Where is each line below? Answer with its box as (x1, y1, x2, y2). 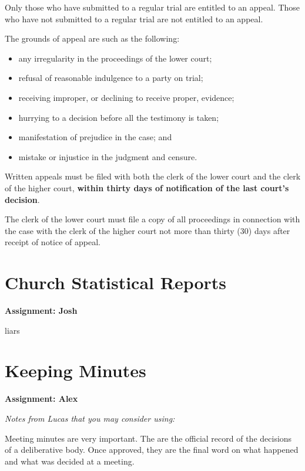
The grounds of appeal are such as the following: (5, 32, 180, 45)
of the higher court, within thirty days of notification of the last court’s (5, 181, 289, 194)
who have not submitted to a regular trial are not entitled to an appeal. (5, 12, 263, 25)
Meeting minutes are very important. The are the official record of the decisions (5, 432, 292, 444)
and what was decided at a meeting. (5, 455, 135, 467)
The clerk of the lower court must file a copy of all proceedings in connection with (5, 213, 300, 225)
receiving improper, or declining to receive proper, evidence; (18, 91, 234, 103)
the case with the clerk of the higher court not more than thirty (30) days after (5, 224, 290, 236)
